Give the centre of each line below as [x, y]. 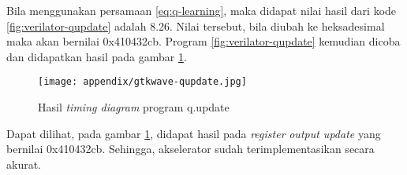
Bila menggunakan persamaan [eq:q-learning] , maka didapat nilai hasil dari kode [202, 10]
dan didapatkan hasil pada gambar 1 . [97, 56]
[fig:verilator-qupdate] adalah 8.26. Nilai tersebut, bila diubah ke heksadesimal [196, 26]
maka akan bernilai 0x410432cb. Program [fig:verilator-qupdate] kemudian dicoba [203, 41]
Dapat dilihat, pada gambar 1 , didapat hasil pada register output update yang [194, 133]
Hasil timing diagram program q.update [134, 107]
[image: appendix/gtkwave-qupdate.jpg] [142, 82]
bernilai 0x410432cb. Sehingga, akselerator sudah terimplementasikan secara [190, 149]
